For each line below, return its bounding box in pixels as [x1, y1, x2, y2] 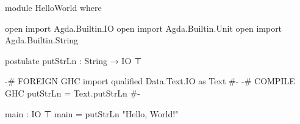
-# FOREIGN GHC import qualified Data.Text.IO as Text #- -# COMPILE [5, 75, 295, 87]
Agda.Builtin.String [5, 34, 79, 46]
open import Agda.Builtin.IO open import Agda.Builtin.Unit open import [5, 21, 282, 34]
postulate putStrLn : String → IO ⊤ [5, 54, 142, 67]
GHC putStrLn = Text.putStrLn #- [5, 86, 140, 99]
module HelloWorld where [5, 1, 102, 13]
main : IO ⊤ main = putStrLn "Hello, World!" [5, 107, 179, 120]
